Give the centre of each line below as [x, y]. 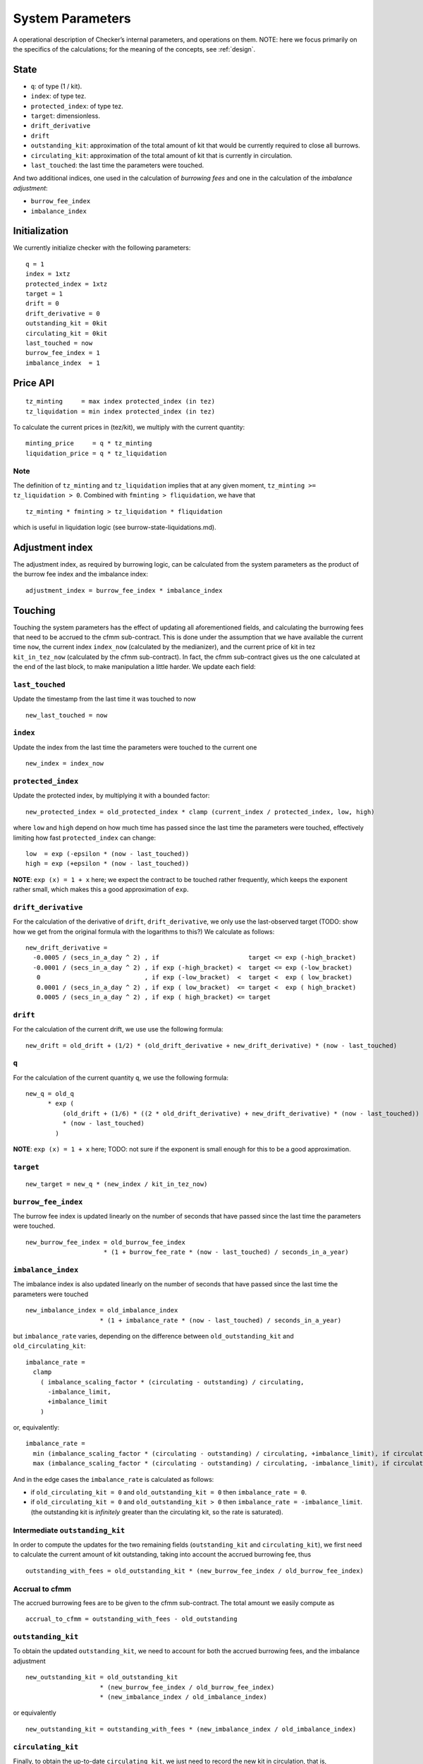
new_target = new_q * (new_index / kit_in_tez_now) [117, 1184]
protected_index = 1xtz [67, 284]
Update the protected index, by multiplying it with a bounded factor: [111, 796]
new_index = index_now [65, 763]
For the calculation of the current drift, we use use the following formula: [118, 1029]
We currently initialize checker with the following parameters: [102, 248]
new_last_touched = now [67, 715]
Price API [33, 383]
